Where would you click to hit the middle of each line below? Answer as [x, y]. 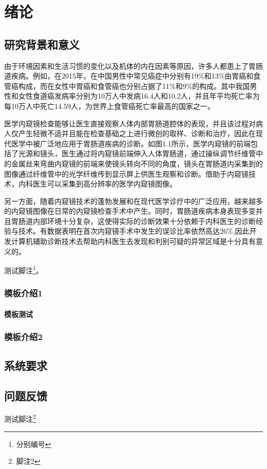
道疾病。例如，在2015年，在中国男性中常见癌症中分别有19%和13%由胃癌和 [129, 76]
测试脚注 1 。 [24, 269]
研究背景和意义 [42, 44]
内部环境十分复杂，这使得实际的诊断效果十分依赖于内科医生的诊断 [144, 221]
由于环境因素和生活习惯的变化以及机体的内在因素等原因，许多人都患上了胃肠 [133, 65]
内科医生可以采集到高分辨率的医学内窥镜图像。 [97, 184]
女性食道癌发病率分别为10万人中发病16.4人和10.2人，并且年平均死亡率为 [139, 96]
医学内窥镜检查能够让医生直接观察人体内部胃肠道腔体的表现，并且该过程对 [130, 123]
